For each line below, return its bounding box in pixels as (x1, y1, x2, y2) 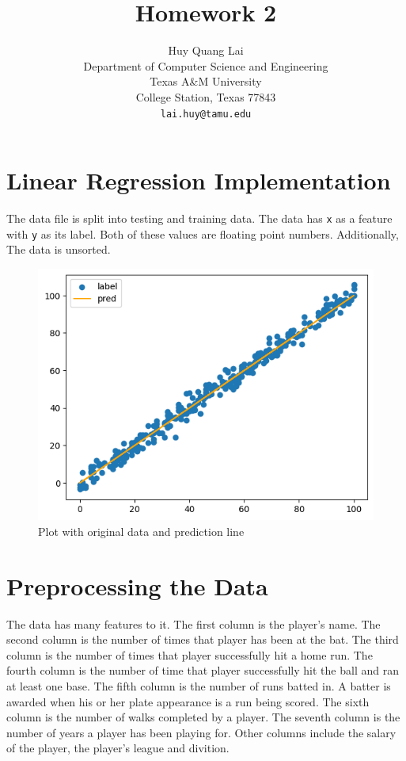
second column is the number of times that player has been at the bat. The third (6, 631, 399, 648)
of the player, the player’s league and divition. (6, 740, 230, 756)
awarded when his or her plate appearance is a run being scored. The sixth (6, 693, 370, 709)
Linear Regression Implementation (6, 164, 391, 197)
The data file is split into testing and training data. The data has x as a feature (6, 210, 393, 227)
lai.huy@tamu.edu (160, 108, 252, 120)
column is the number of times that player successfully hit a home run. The (6, 646, 373, 663)
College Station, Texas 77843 (135, 88, 276, 105)
